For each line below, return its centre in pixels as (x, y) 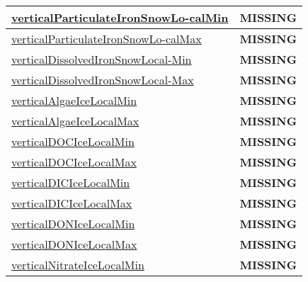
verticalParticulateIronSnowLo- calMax (107, 39)
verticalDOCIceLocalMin (73, 141)
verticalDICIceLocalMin (71, 182)
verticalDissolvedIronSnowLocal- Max (103, 80)
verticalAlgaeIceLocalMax (75, 121)
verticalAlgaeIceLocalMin (74, 100)
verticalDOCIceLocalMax (74, 162)
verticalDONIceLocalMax (74, 244)
